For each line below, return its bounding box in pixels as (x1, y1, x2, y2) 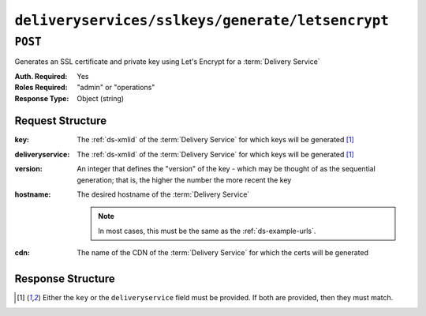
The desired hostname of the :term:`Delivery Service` (77, 190, 250, 199)
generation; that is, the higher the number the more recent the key (77, 175, 292, 185)
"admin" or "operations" (77, 83, 155, 92)
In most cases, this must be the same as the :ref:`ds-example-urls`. (98, 226, 316, 235)
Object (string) (77, 93, 125, 103)
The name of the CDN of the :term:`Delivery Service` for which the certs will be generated (77, 248, 369, 258)
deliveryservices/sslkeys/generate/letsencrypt (14, 12, 390, 29)
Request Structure (14, 115, 107, 128)
